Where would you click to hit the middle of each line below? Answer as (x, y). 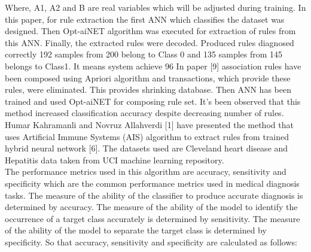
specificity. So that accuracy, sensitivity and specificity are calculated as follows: (151, 242)
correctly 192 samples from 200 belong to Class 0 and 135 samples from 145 (144, 54)
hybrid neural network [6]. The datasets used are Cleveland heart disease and (147, 148)
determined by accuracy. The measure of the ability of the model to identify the (151, 207)
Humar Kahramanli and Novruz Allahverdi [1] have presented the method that (149, 124)
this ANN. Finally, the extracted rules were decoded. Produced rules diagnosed (150, 42)
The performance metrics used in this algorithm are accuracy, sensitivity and (146, 171)
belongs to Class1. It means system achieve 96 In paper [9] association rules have (153, 66)
